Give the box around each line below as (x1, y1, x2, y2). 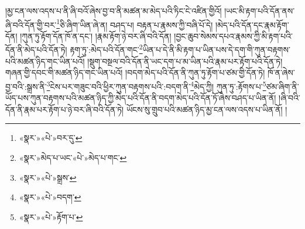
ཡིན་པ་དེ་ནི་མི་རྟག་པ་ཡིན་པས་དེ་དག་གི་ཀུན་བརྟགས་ (142, 43, 290, 56)
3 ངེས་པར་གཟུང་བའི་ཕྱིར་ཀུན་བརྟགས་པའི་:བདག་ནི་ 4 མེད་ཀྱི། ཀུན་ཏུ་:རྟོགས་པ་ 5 (46, 78, 266, 92)
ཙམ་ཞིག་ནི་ (266, 80, 299, 92)
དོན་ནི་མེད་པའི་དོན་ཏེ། (5, 43, 67, 56)
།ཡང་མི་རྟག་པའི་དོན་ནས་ (224, 5, 295, 16)
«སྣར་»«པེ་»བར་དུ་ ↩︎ (19, 132, 83, 144)
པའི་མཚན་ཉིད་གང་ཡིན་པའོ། (5, 55, 85, 67)
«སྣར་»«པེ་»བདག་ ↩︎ (19, 191, 81, 203)
